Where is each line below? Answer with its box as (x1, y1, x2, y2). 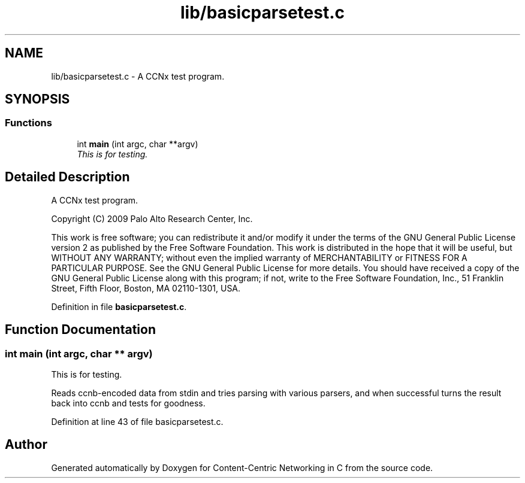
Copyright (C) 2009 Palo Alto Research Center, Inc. (51, 213, 253, 224)
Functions (5, 117, 52, 129)
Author (5, 437, 47, 452)
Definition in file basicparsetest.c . (51, 301, 187, 312)
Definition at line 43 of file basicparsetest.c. (51, 416, 224, 427)
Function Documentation (5, 322, 156, 338)
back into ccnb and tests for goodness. (51, 397, 206, 408)
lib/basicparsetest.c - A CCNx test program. (51, 71, 225, 81)
